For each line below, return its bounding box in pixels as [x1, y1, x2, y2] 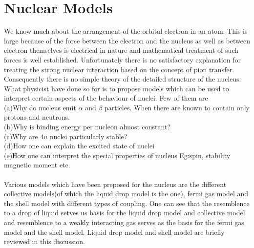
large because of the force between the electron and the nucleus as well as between [4, 35, 250, 45]
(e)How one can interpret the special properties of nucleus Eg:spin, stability [4, 150, 231, 160]
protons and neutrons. [4, 112, 70, 122]
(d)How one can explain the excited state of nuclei [4, 141, 155, 151]
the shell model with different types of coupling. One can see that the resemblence [4, 198, 250, 208]
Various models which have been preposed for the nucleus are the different [4, 179, 227, 189]
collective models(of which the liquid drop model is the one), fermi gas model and [4, 188, 249, 199]
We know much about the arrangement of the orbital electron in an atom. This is [4, 26, 248, 36]
